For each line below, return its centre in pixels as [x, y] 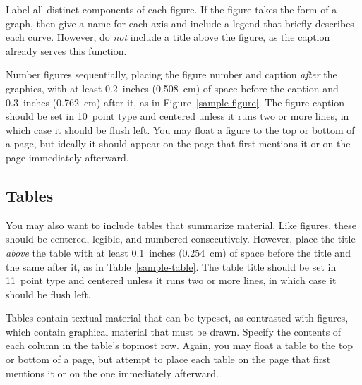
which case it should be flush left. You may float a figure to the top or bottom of [180, 129]
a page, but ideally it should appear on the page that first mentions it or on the [178, 143]
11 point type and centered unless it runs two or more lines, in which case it [171, 280]
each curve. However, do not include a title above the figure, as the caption [168, 37]
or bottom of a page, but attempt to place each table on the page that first [168, 359]
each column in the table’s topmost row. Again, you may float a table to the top [180, 345]
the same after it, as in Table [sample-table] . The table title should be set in [171, 266]
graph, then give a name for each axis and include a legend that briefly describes [180, 23]
